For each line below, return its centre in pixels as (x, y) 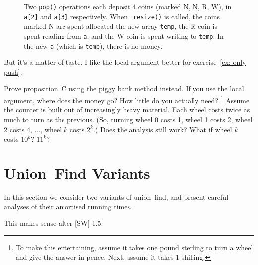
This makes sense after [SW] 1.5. (54, 223)
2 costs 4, (18, 129)
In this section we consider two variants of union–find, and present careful (116, 196)
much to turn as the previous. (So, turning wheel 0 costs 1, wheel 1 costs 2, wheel (128, 119)
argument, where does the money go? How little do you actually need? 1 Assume (127, 99)
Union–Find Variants (77, 173)
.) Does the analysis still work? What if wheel (162, 129)
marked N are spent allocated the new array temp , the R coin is (121, 26)
